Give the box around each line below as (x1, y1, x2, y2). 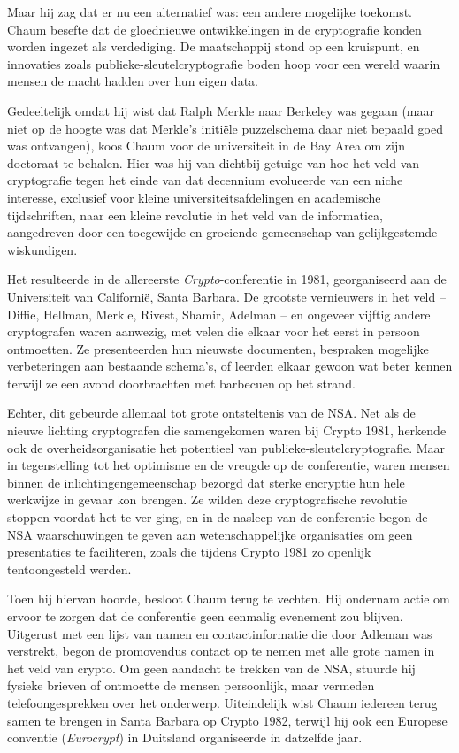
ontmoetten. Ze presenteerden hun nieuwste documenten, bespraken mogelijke (7, 339, 429, 357)
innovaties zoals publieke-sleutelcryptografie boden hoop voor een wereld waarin (7, 54, 440, 73)
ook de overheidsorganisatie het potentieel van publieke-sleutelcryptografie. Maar (7, 438, 446, 457)
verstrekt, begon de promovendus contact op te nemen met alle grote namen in (7, 642, 435, 660)
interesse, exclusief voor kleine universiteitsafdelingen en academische (7, 188, 381, 206)
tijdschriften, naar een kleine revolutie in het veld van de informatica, (7, 205, 383, 224)
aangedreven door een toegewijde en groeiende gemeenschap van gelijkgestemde (7, 223, 438, 242)
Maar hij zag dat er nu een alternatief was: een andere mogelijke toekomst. (7, 3, 412, 20)
